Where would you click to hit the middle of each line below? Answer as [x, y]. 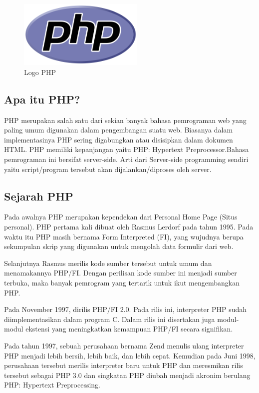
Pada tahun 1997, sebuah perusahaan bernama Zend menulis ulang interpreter [124, 345]
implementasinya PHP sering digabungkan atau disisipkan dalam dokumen [119, 139]
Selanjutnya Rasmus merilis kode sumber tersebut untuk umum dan [108, 263]
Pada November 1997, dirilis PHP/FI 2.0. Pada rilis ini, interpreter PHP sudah [126, 309]
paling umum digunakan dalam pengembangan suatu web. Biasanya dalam [119, 130]
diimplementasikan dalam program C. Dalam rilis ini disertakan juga [110, 319]
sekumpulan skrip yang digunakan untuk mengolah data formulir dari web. [119, 246]
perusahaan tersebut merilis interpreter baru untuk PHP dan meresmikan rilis [124, 365]
